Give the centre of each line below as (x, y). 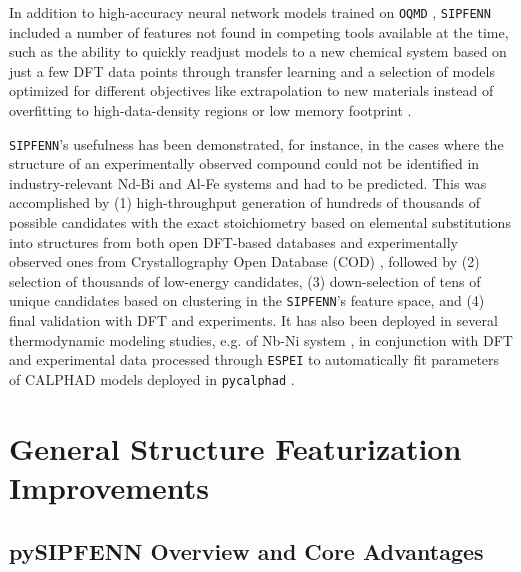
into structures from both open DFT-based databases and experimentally (233, 241)
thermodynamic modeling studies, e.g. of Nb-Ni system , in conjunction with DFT (261, 339)
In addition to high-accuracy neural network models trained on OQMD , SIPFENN (250, 12)
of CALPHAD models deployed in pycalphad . (152, 378)
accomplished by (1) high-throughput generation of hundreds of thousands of (245, 202)
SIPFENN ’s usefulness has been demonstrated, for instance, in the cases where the (256, 143)
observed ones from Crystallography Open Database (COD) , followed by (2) (244, 261)
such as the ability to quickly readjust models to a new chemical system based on (258, 51)
